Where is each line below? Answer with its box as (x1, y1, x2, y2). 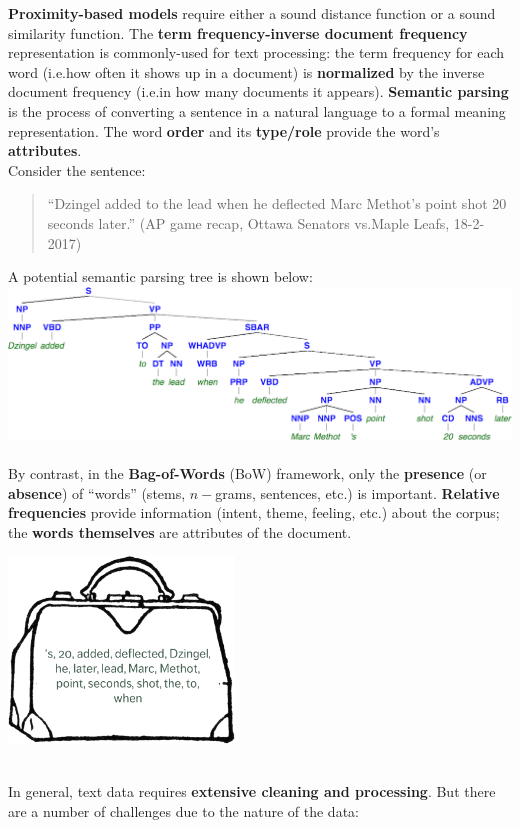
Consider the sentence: (8, 159, 146, 180)
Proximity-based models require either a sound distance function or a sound (8, 3, 496, 23)
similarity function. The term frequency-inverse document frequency (8, 22, 468, 43)
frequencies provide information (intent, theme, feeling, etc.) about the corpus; (8, 502, 500, 523)
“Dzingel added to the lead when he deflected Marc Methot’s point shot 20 (47, 193, 507, 214)
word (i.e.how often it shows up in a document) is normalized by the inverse (8, 61, 485, 82)
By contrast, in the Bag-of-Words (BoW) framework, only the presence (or (8, 462, 487, 483)
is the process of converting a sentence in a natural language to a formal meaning (8, 100, 506, 121)
